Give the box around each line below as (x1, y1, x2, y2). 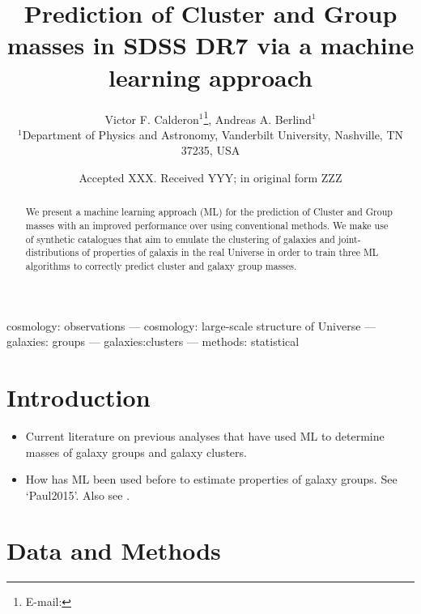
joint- (338, 232, 361, 245)
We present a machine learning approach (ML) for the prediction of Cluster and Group (25, 205, 393, 219)
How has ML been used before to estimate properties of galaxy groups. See (25, 471, 398, 488)
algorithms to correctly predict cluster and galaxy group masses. (25, 258, 297, 272)
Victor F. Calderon (104, 110, 199, 127)
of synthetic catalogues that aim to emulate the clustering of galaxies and (25, 232, 335, 245)
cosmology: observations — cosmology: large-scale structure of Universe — (6, 317, 376, 334)
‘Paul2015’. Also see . (25, 486, 130, 503)
